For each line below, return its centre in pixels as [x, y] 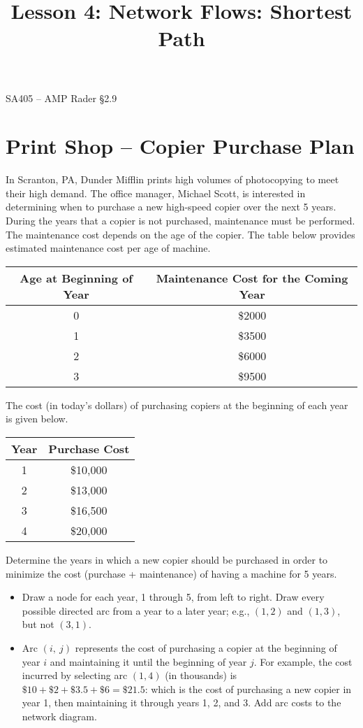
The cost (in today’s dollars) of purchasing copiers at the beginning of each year [177, 405]
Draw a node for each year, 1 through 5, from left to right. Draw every [173, 597]
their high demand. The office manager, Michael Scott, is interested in [156, 193]
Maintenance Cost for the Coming [252, 278]
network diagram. [59, 716]
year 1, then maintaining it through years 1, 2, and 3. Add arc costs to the [181, 702]
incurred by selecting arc [75, 675]
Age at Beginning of [76, 278]
